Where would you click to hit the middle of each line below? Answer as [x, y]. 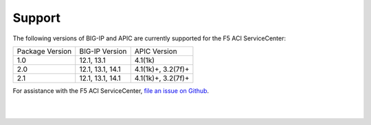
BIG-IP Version [103, 51]
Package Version [44, 51]
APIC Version [156, 51]
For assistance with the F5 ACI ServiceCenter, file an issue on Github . [111, 91]
